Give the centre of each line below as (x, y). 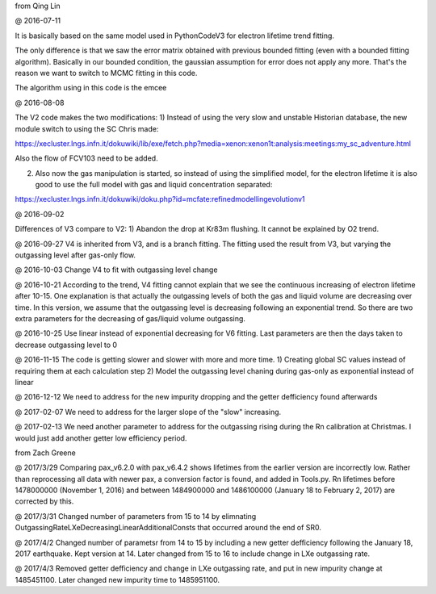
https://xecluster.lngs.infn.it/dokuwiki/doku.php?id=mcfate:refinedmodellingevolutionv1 (160, 199)
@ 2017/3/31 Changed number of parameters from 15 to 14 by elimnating (136, 516)
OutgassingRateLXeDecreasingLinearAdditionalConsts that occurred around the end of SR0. (168, 528)
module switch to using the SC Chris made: (87, 128)
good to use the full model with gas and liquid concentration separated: (154, 185)
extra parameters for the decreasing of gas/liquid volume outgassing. (130, 318)
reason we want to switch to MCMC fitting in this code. (106, 73)
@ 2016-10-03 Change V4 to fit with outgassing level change (116, 270)
